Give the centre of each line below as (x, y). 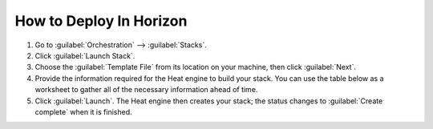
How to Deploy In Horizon (101, 21)
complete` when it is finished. (83, 111)
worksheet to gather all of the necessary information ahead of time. (146, 90)
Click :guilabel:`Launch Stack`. (85, 55)
